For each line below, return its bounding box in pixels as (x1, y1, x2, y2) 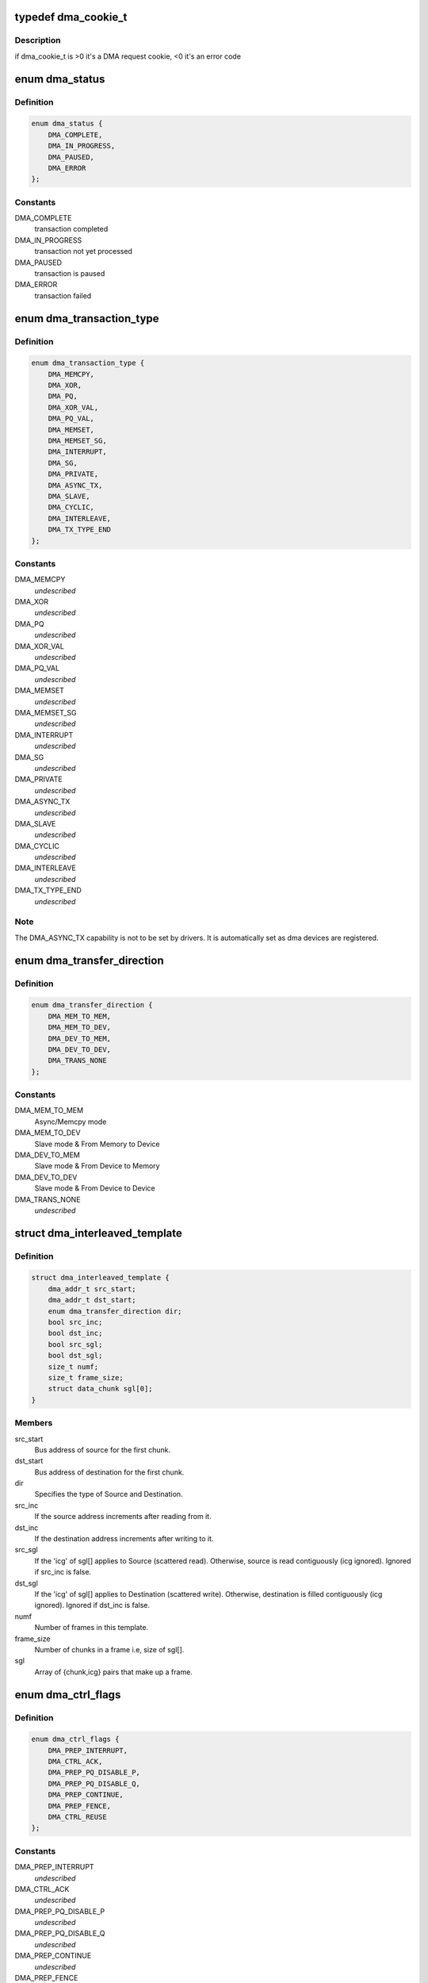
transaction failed (34, 290, 92, 301)
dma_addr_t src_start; (48, 1284, 136, 1293)
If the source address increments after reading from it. (34, 1512, 212, 1521)
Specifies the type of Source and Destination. (34, 1490, 183, 1499)
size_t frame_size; (48, 1373, 124, 1382)
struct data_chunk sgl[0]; (48, 1384, 154, 1394)
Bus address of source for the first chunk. (34, 1444, 171, 1455)
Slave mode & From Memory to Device (34, 1139, 160, 1149)
